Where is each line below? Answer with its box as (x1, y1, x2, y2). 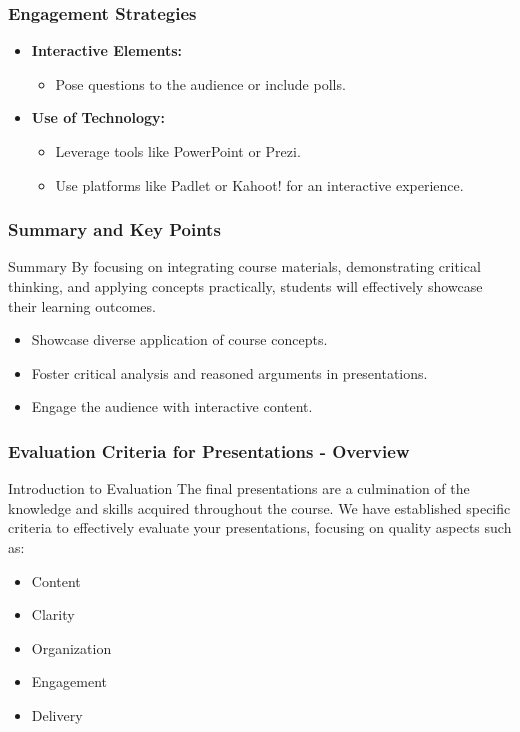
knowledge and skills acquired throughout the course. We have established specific (8, 497, 511, 518)
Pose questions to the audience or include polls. (55, 73, 346, 94)
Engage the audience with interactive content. (31, 396, 313, 417)
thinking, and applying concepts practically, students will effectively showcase (8, 276, 483, 296)
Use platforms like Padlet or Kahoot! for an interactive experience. (55, 174, 464, 195)
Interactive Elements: (31, 40, 182, 61)
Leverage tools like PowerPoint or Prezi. (55, 141, 301, 161)
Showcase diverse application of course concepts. (31, 329, 328, 350)
